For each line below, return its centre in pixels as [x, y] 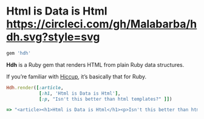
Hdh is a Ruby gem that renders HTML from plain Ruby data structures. [95, 64]
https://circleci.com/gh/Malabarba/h [102, 24]
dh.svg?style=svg [53, 37]
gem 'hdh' [19, 53]
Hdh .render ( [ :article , [35, 87]
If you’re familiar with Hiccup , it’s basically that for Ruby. [76, 76]
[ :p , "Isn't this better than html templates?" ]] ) [105, 99]
